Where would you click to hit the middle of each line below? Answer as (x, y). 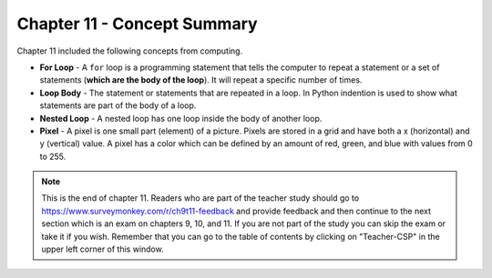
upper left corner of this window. (102, 249)
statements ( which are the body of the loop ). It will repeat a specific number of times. (201, 80)
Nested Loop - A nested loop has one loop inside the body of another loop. (181, 118)
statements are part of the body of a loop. (118, 105)
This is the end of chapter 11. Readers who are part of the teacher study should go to (200, 198)
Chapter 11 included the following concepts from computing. (130, 51)
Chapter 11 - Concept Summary (138, 24)
